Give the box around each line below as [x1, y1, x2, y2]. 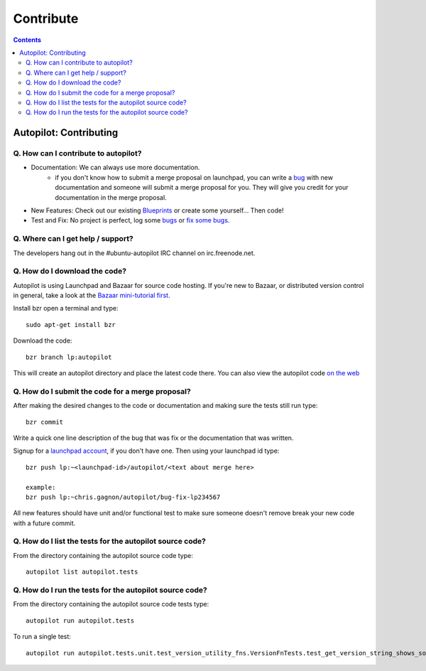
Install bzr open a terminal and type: [13, 304, 119, 313]
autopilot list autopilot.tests [26, 568, 138, 576]
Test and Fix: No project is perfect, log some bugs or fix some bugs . [31, 216, 230, 225]
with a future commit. [13, 519, 76, 527]
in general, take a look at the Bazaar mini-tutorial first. [13, 291, 170, 300]
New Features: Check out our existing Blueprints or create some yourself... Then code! [31, 206, 284, 215]
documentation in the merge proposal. [55, 193, 167, 202]
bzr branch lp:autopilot [26, 353, 112, 361]
